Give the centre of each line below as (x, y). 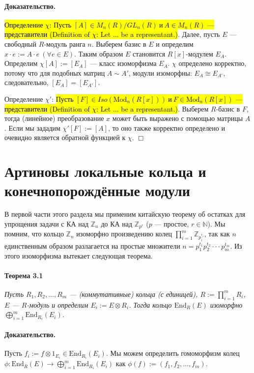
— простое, (172, 223)
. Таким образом (99, 53)
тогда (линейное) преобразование (54, 118)
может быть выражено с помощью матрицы (178, 118)
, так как (217, 234)
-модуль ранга (65, 43)
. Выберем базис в (119, 43)
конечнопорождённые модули (97, 190)
